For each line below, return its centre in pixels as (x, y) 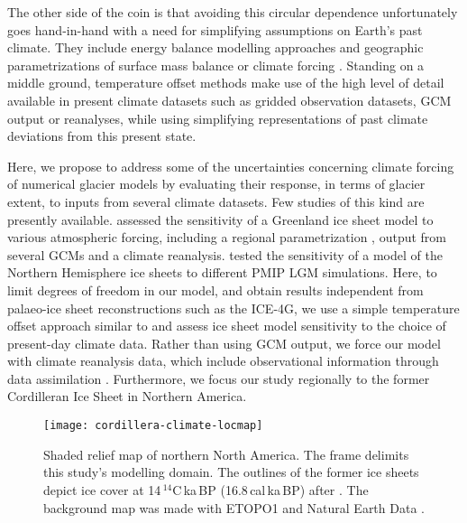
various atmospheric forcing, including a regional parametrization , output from (227, 237)
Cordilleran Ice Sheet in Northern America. (127, 396)
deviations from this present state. (102, 136)
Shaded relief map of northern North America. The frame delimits (226, 454)
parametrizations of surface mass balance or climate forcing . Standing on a (216, 65)
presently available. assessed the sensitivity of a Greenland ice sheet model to (220, 219)
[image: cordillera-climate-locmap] (153, 426)
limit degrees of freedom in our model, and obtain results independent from (215, 290)
